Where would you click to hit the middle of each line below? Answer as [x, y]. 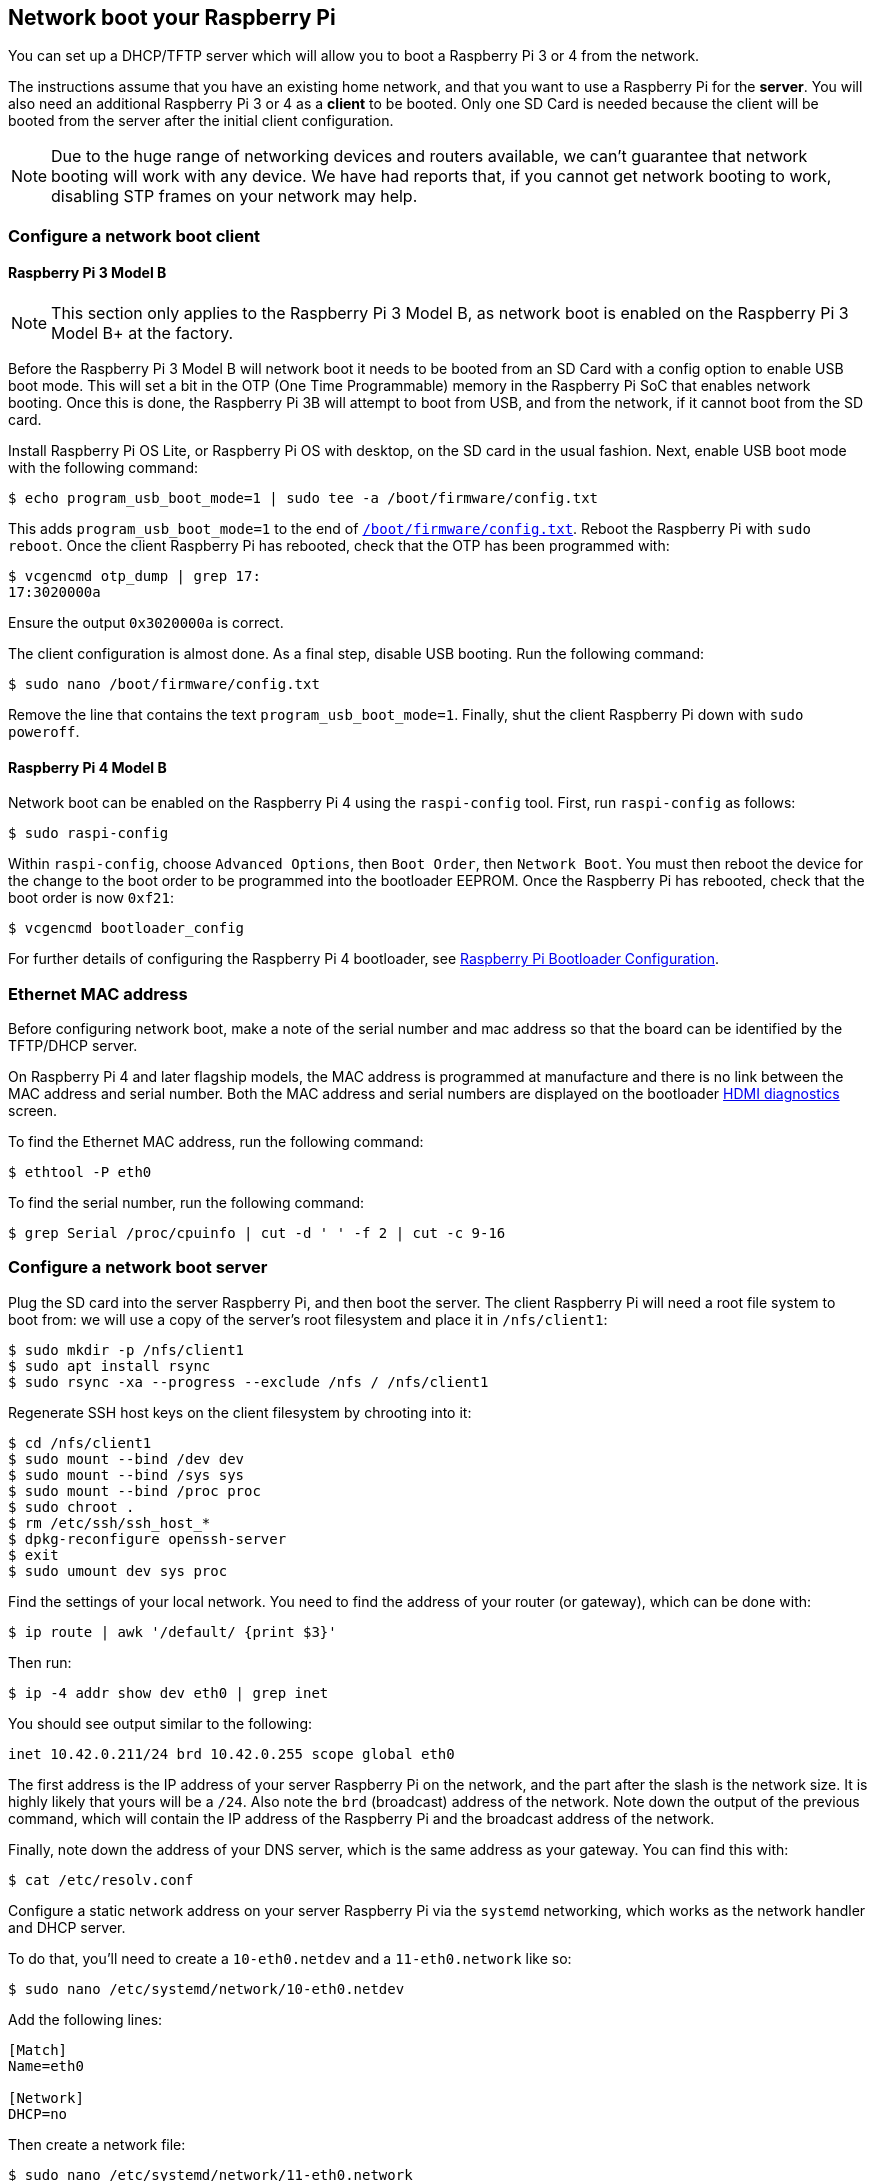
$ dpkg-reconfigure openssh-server [147, 1538]
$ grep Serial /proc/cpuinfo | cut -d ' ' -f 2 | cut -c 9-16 [257, 1232]
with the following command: [103, 468]
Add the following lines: [85, 2019]
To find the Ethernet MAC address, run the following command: [216, 1141]
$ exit [33, 1554]
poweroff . [44, 732]
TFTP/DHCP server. [73, 1045]
